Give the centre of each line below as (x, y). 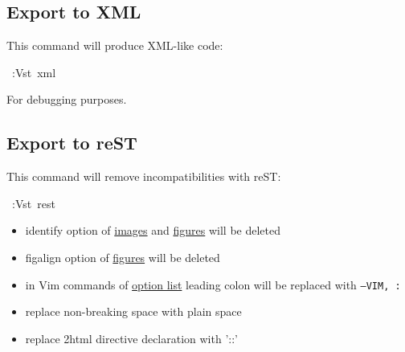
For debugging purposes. (67, 99)
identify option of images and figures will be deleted (153, 230)
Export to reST (72, 143)
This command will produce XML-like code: (115, 45)
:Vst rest (33, 203)
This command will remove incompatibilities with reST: (144, 176)
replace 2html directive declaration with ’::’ (131, 338)
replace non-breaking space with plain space (133, 311)
